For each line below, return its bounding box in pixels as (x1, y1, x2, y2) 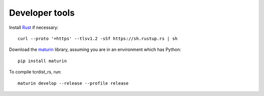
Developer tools (9, 7, 75, 18)
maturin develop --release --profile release (18, 80, 129, 86)
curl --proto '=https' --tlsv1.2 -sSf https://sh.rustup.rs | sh (18, 36, 178, 41)
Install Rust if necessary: (9, 24, 59, 30)
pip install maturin (18, 58, 67, 64)
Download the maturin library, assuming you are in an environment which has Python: (9, 47, 181, 52)
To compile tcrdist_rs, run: (9, 69, 62, 75)
